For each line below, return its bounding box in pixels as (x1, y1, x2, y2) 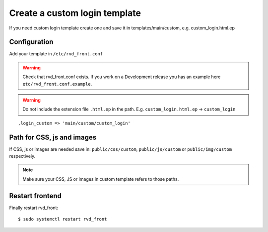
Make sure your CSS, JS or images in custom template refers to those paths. (22, 176, 179, 182)
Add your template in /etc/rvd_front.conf (9, 51, 103, 57)
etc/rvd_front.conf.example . (22, 81, 92, 87)
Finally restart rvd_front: (9, 205, 59, 211)
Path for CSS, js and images (9, 133, 97, 141)
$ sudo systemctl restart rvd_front (18, 217, 107, 222)
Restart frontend (9, 192, 62, 200)
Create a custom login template (9, 7, 141, 18)
